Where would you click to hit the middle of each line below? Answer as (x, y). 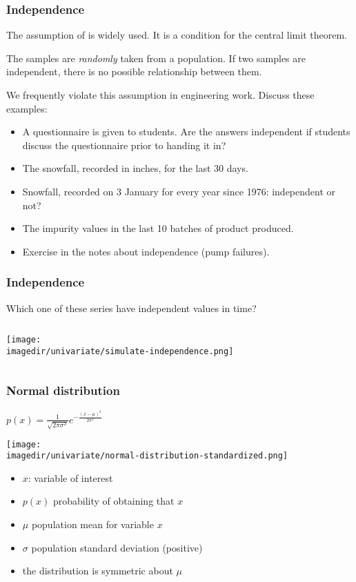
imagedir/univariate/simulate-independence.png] (120, 351)
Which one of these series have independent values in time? (131, 308)
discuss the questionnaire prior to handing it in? (124, 145)
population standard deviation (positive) (117, 547)
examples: (27, 108)
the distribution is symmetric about (98, 571)
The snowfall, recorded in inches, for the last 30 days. (135, 168)
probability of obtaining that (113, 501)
